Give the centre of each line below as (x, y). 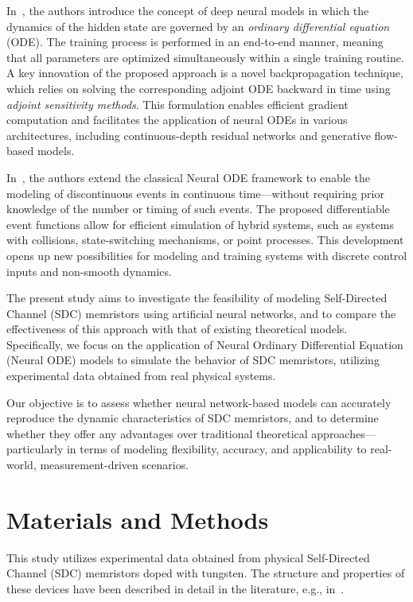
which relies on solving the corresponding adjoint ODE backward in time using (199, 88)
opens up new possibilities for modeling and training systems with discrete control (207, 255)
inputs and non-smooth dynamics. (89, 271)
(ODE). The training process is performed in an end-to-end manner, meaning (195, 42)
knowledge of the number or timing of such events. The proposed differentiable (198, 209)
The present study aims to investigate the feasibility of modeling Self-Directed (197, 298)
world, (21, 465)
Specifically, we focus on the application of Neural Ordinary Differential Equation (205, 344)
